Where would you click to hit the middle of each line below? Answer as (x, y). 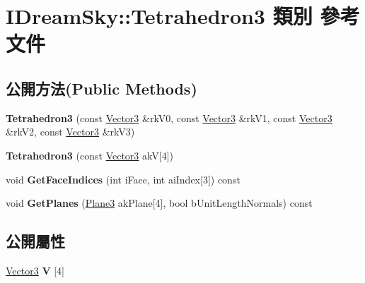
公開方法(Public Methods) (102, 88)
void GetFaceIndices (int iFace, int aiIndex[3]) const (123, 179)
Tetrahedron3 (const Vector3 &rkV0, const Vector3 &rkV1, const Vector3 (169, 118)
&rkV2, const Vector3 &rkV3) (70, 132)
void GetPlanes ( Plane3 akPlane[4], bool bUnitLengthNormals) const (159, 203)
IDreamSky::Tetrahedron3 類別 (159, 16)
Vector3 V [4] (35, 270)
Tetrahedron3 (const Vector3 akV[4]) (89, 155)
